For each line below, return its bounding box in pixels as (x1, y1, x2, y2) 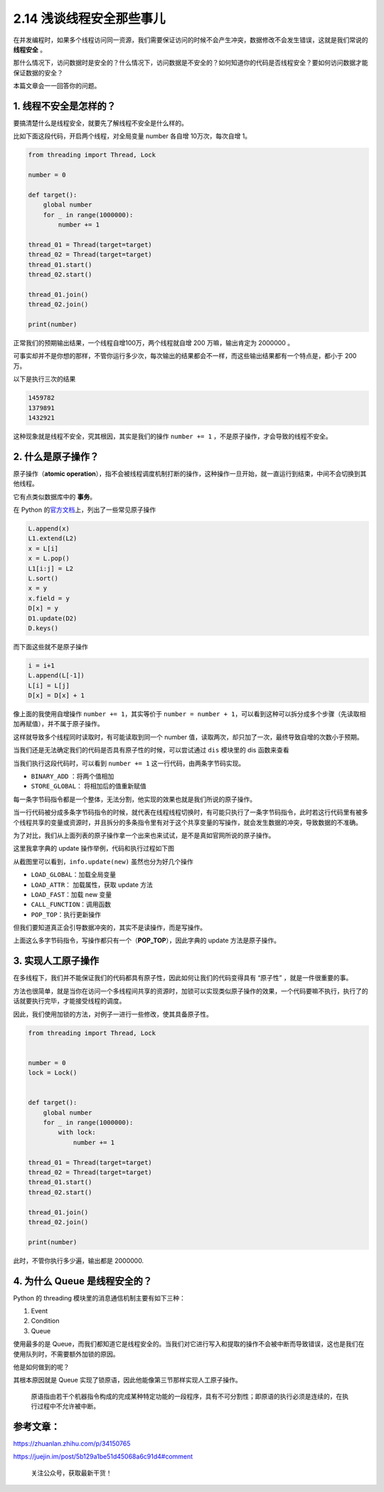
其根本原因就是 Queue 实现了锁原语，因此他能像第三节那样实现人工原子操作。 (13, 1376, 242, 1385)
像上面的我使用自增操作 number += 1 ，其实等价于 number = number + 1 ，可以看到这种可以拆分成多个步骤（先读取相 (13, 710, 366, 718)
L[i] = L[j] (28, 681, 70, 690)
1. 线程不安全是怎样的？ (13, 100, 117, 112)
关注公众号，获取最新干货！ (31, 1469, 112, 1477)
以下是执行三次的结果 (13, 374, 76, 384)
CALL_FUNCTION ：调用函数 (31, 900, 112, 909)
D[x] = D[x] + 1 (28, 691, 85, 700)
